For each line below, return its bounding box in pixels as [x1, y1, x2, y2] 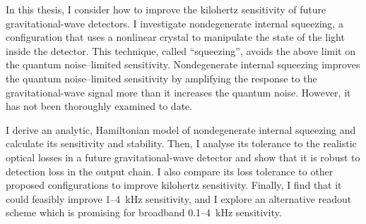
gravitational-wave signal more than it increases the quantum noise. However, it [6, 85, 351, 99]
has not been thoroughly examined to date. [6, 99, 193, 113]
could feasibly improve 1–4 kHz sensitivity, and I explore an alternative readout [6, 191, 352, 206]
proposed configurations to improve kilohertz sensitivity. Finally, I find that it [6, 178, 342, 192]
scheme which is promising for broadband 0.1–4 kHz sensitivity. [6, 205, 282, 220]
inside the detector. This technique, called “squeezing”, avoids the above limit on [6, 43, 355, 58]
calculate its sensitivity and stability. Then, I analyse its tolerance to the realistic [6, 136, 357, 151]
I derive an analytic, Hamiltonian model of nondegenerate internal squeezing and [6, 122, 356, 137]
